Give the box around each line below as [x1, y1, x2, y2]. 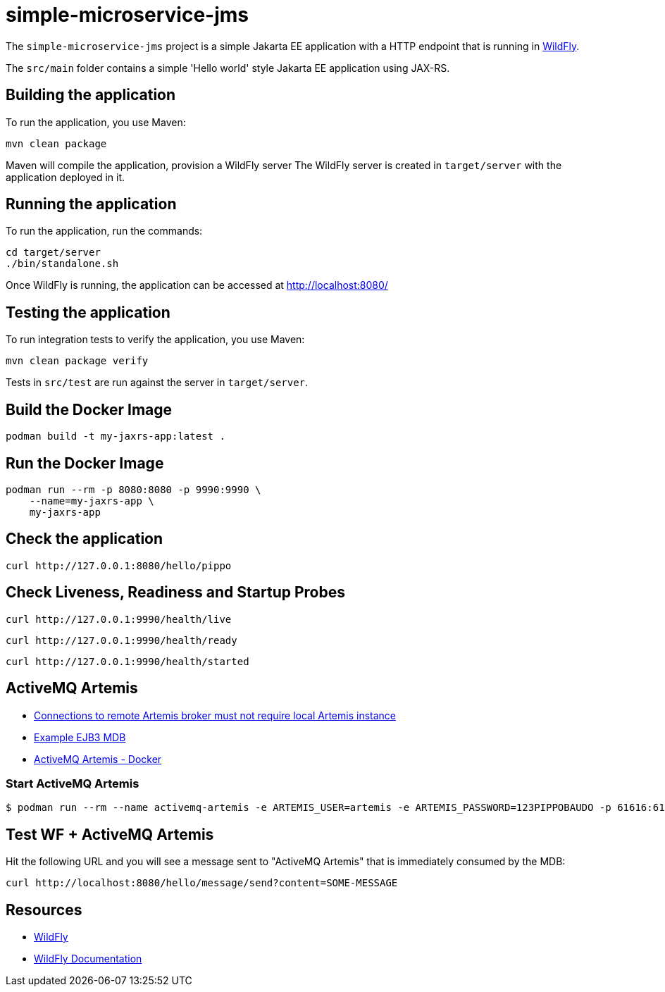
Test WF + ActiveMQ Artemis [6, 825, 214, 843]
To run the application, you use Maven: [6, 116, 186, 128]
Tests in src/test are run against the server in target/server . [6, 376, 309, 389]
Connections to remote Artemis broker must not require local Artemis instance [34, 709, 396, 721]
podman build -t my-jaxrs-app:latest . [6, 430, 225, 442]
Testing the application [6, 303, 170, 321]
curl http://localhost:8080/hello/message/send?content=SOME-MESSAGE [6, 877, 398, 889]
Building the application [6, 86, 176, 104]
